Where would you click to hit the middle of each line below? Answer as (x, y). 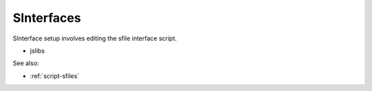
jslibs (37, 51)
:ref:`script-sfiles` (54, 76)
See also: (26, 63)
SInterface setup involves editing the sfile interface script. (95, 38)
